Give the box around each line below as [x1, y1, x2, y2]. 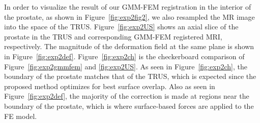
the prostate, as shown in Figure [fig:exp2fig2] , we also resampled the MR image [4, 11, 255, 22]
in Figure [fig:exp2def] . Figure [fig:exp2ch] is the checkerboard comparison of [4, 51, 245, 61]
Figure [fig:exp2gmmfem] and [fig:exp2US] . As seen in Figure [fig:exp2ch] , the [4, 61, 247, 71]
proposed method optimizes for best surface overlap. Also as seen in [4, 80, 215, 91]
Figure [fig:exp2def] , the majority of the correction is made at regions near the [4, 91, 249, 101]
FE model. [4, 110, 37, 121]
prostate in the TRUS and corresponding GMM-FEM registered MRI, [4, 31, 222, 42]
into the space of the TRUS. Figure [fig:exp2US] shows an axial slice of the [4, 21, 239, 32]
